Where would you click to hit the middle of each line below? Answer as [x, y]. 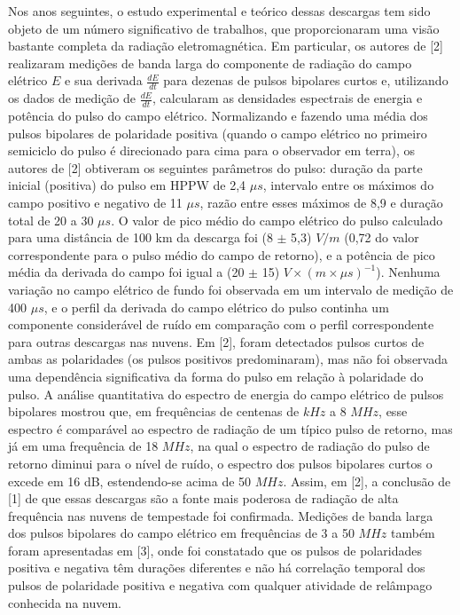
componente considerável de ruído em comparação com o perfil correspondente [221, 324]
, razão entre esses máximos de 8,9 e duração [321, 202]
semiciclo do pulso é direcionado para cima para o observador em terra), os [212, 150]
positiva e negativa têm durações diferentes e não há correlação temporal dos [217, 568]
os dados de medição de [72, 98]
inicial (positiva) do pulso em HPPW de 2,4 [127, 185]
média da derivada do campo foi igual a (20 [126, 272]
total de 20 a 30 [51, 220]
